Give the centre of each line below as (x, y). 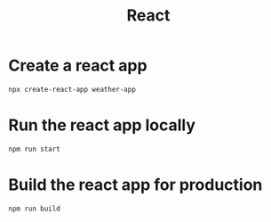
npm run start (35, 149)
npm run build (35, 209)
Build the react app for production (135, 185)
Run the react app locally (102, 125)
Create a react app (78, 66)
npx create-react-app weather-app (72, 89)
